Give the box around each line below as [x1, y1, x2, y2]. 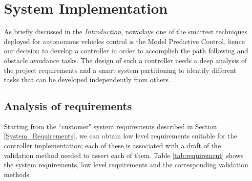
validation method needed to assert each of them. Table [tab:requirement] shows [4, 150, 244, 160]
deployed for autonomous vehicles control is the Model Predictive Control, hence [4, 36, 245, 46]
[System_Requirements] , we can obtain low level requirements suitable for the [4, 131, 237, 141]
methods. [4, 169, 31, 179]
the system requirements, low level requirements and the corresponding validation [4, 159, 248, 170]
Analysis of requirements [4, 98, 132, 113]
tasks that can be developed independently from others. [4, 74, 170, 85]
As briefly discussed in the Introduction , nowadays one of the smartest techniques [4, 26, 248, 37]
